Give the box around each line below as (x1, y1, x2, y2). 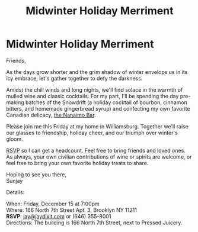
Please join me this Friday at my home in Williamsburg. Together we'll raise (6, 123, 189, 130)
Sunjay (6, 177, 23, 184)
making (6, 99, 25, 106)
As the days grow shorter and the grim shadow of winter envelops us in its (6, 68, 188, 75)
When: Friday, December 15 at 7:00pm (6, 200, 100, 207)
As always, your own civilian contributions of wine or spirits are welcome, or (6, 153, 192, 160)
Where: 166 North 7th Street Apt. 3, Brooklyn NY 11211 (6, 206, 138, 214)
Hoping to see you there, (6, 170, 67, 178)
